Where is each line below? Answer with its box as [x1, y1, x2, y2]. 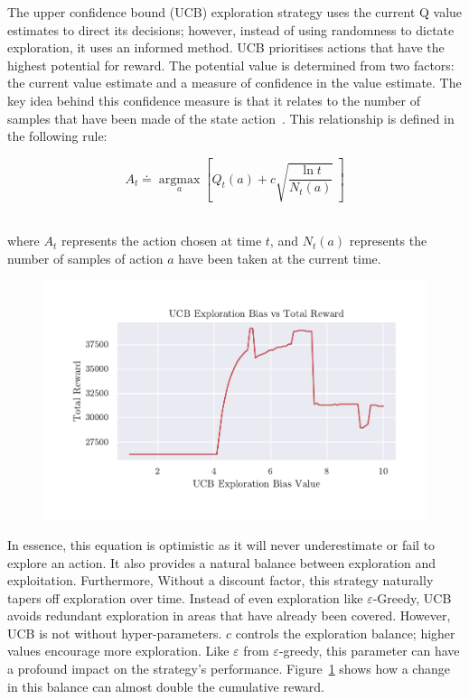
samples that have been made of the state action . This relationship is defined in [7, 108, 455, 127]
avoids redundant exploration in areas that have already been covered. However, [7, 606, 451, 625]
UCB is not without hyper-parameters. [7, 623, 222, 642]
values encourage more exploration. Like [7, 641, 230, 660]
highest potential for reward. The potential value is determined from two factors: [7, 55, 455, 74]
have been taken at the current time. [178, 248, 381, 267]
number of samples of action [7, 248, 164, 267]
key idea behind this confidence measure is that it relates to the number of [7, 90, 420, 109]
